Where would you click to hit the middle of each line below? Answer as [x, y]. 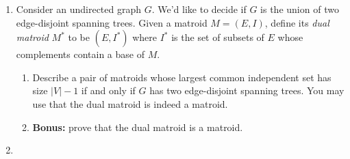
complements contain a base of [80, 54]
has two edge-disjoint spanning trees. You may [247, 90]
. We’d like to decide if [199, 9]
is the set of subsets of [218, 37]
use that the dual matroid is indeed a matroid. [130, 103]
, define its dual [297, 22]
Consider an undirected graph [79, 9]
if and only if [108, 90]
